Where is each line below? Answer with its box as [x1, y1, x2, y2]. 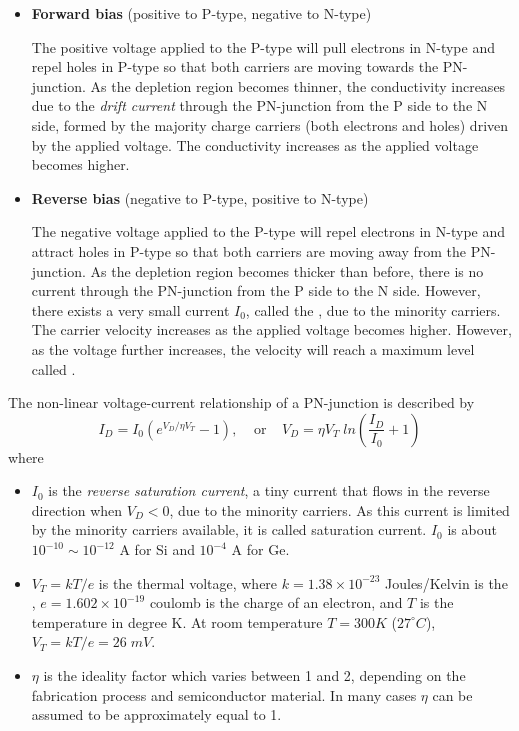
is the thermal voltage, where [98, 572, 278, 593]
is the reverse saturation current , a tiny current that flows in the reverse [48, 480, 490, 501]
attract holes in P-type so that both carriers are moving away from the [31, 240, 467, 261]
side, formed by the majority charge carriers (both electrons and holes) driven [31, 114, 509, 135]
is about [447, 519, 497, 540]
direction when [31, 499, 123, 520]
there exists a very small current [31, 299, 230, 320]
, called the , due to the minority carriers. [245, 299, 501, 320]
